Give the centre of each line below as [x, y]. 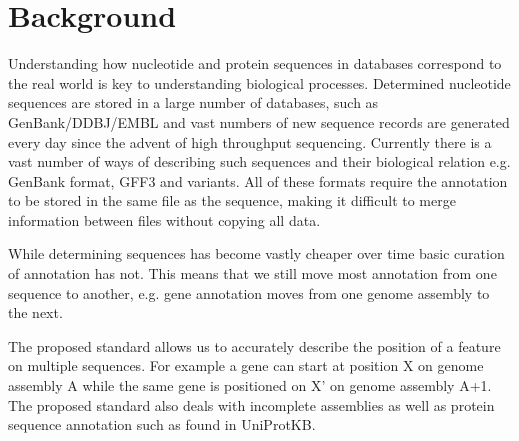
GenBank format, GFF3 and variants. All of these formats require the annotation [258, 180]
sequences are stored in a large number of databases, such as [193, 102]
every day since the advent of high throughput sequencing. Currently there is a [250, 141]
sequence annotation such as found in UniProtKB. [162, 424]
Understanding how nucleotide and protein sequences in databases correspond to [255, 63]
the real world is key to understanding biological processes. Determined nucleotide [259, 82]
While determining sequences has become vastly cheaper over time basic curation [256, 253]
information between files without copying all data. [164, 219]
